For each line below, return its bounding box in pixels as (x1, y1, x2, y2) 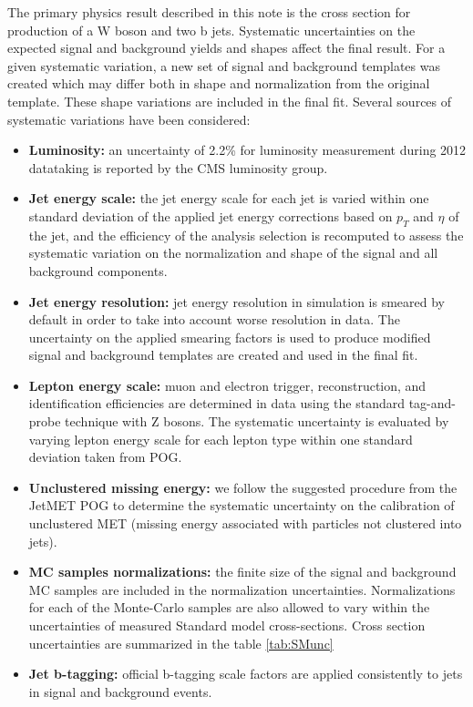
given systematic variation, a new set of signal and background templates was (7, 56, 440, 75)
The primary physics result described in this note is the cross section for (7, 3, 411, 21)
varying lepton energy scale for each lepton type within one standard (28, 429, 413, 448)
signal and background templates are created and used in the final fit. (28, 345, 418, 364)
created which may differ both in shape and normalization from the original (7, 74, 430, 93)
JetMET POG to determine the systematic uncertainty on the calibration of (28, 496, 455, 515)
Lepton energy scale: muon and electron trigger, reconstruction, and (28, 375, 427, 394)
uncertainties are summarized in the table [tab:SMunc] (28, 633, 334, 652)
